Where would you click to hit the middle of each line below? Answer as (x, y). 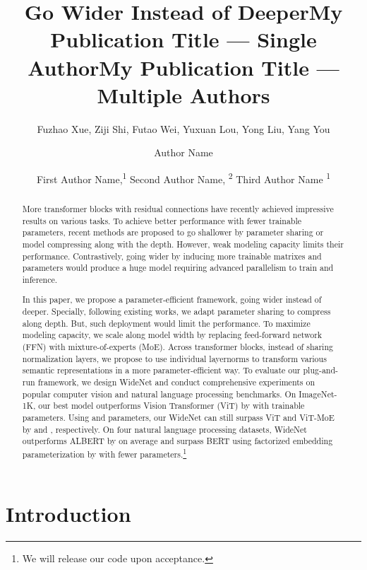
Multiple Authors (183, 94)
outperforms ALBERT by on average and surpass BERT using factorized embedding (178, 441)
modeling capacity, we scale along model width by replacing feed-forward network (172, 335)
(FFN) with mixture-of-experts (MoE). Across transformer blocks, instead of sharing (178, 347)
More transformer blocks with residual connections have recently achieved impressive (178, 208)
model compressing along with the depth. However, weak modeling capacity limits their (183, 244)
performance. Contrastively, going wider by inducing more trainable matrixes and (172, 256)
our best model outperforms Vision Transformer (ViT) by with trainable (172, 406)
